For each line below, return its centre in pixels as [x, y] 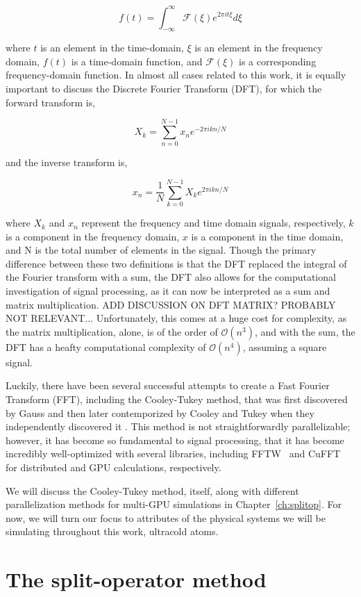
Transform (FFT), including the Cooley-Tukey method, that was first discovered [177, 399]
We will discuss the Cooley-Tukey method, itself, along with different [152, 490]
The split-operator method [136, 579]
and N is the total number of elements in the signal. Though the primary [161, 250]
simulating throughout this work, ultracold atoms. [112, 531]
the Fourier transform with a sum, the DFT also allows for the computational [171, 277]
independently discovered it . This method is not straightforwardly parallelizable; [178, 426]
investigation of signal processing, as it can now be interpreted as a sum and [168, 291]
